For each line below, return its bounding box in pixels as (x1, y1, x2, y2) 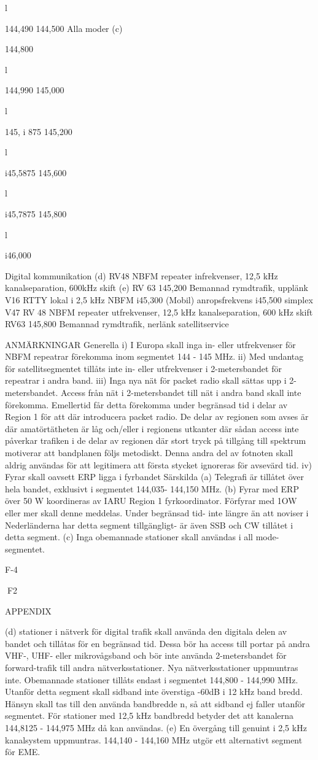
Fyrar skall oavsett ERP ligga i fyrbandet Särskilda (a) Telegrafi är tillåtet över (5, 470, 304, 483)
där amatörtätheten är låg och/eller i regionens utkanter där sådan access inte (5, 422, 299, 435)
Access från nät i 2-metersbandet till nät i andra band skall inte (61, 386, 301, 399)
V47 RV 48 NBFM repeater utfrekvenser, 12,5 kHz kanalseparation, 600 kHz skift (5, 305, 313, 318)
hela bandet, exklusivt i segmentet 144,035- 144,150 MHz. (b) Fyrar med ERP (5, 482, 299, 495)
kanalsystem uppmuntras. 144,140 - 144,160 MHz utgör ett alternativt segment (5, 733, 303, 746)
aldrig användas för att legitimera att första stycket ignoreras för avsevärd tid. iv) (5, 458, 312, 471)
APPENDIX (5, 604, 52, 617)
